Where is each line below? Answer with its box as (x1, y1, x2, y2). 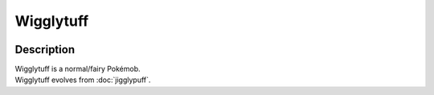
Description (14, 43, 76, 56)
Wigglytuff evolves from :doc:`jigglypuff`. (14, 75, 151, 85)
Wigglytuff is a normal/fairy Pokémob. (14, 64, 141, 74)
